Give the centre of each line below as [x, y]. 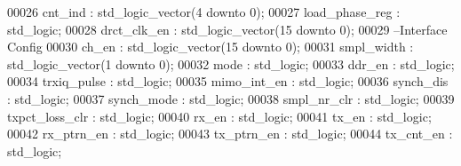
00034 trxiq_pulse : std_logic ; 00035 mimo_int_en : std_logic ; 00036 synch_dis [228, 81]
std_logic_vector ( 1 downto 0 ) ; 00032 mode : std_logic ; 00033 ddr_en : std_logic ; [231, 63]
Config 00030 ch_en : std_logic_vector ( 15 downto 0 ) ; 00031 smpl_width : [211, 47]
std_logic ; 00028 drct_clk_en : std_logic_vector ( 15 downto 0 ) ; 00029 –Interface [227, 29]
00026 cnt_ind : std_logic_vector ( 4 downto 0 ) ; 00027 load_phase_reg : [204, 12]
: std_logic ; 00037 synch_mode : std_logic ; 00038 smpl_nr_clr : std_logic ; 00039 [231, 98]
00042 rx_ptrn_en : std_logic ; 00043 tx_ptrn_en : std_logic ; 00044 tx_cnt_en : [230, 134]
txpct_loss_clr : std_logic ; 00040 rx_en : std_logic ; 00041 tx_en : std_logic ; [219, 116]
